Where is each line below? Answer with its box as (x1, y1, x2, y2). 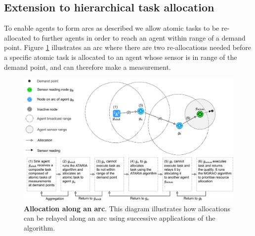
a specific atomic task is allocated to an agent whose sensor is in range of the (4, 51, 237, 62)
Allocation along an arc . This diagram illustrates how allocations (24, 203, 231, 213)
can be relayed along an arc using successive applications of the (24, 213, 215, 223)
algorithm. (24, 222, 55, 233)
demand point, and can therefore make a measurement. (4, 61, 171, 72)
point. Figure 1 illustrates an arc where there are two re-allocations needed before (4, 42, 252, 52)
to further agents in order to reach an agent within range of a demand (33, 32, 246, 43)
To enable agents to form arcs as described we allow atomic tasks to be (4, 23, 219, 33)
